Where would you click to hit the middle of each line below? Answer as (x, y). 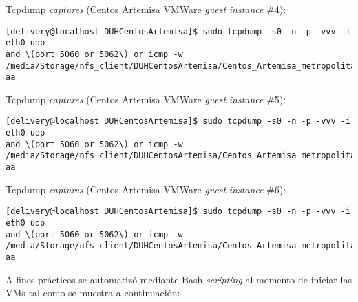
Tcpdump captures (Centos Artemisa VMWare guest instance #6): (146, 189)
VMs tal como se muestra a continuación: (93, 293)
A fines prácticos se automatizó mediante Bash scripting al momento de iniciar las (179, 279)
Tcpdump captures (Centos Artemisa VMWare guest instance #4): (146, 9)
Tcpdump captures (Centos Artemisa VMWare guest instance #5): (146, 99)
